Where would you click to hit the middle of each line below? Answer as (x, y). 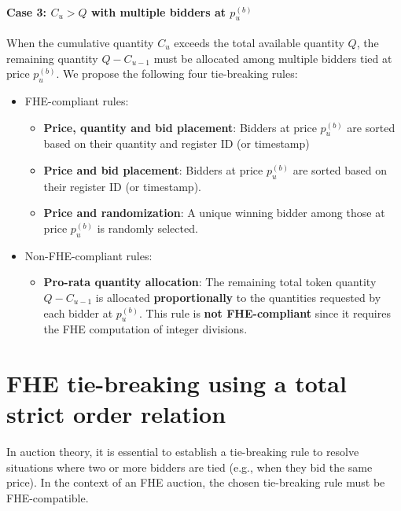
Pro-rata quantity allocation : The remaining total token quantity (210, 282)
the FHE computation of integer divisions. (145, 329)
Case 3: (27, 11)
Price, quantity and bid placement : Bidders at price (180, 127)
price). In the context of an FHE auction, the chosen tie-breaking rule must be (196, 482)
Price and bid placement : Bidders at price (153, 169)
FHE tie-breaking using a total (177, 383)
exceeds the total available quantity (259, 42)
